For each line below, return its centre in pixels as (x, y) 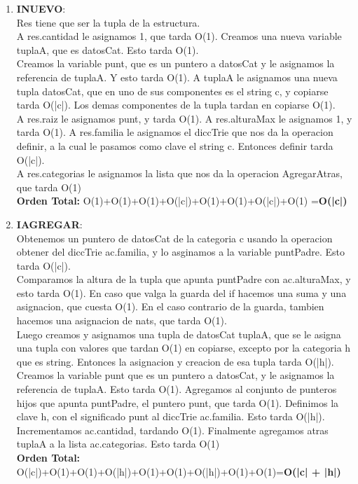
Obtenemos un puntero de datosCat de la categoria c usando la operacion (174, 238)
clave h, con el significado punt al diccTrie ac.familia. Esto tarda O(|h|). (171, 416)
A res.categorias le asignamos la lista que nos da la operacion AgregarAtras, (179, 173)
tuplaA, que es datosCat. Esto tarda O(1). (108, 49)
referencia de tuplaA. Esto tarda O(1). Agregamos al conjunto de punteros (177, 389)
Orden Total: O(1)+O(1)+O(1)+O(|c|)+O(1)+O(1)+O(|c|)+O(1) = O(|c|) (182, 201)
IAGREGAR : (49, 224)
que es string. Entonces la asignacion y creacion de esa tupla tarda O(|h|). (175, 361)
